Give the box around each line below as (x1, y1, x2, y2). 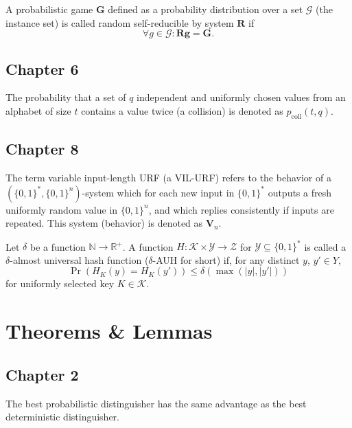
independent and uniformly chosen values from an (137, 90, 346, 104)
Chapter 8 (5, 138, 79, 159)
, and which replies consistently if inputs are (148, 202, 334, 216)
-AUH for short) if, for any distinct (152, 252, 300, 267)
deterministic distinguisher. (5, 409, 119, 424)
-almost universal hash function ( (10, 252, 149, 267)
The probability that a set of (5, 90, 126, 104)
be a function (30, 239, 86, 254)
